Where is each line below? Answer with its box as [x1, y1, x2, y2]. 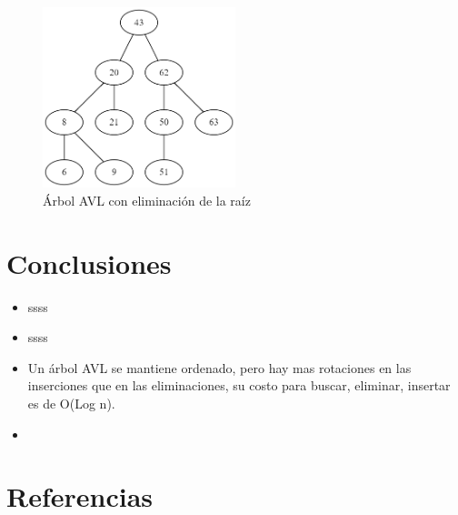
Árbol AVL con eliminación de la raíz [43, 190, 251, 209]
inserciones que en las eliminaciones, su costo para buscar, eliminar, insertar [27, 376, 451, 395]
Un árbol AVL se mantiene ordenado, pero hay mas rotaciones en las [27, 358, 412, 377]
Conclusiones [6, 244, 172, 281]
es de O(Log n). [27, 393, 115, 412]
